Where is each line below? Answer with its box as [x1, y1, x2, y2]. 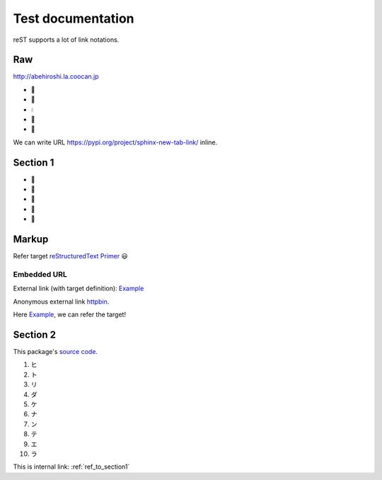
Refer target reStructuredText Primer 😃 [13, 252, 129, 261]
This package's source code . [13, 348, 98, 355]
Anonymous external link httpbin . [13, 297, 110, 306]
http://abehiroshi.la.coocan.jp [13, 72, 99, 81]
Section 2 [13, 328, 57, 341]
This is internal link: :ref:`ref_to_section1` [13, 462, 130, 471]
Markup [13, 234, 49, 246]
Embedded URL [13, 269, 67, 279]
